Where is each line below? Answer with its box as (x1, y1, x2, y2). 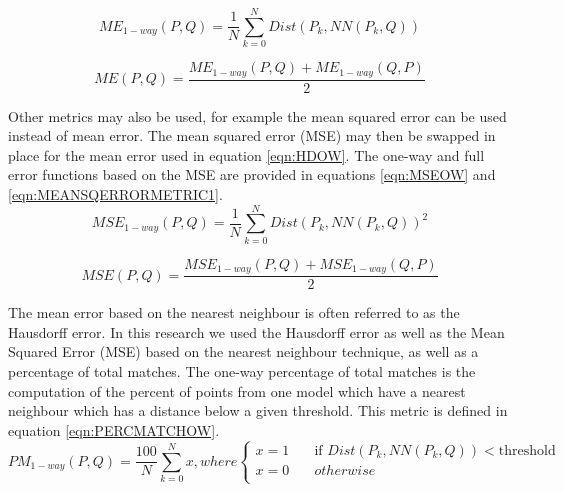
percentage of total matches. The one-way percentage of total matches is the (8, 360, 476, 381)
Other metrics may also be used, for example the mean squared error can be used (8, 105, 507, 126)
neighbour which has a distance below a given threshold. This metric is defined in (8, 400, 508, 421)
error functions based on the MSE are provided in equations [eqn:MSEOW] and (8, 164, 496, 185)
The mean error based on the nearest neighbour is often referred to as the (8, 302, 460, 323)
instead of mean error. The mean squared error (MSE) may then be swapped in (8, 125, 496, 146)
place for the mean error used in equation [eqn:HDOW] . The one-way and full (8, 144, 485, 165)
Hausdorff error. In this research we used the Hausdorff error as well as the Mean (8, 321, 505, 342)
